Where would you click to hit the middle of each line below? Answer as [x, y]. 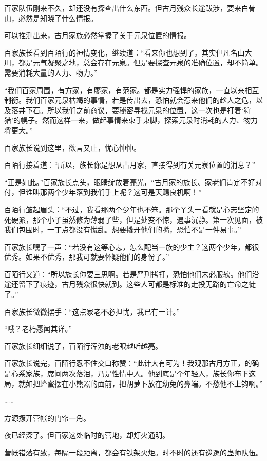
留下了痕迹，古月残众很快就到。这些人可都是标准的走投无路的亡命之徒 [137, 284]
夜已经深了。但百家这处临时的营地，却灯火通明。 [87, 435]
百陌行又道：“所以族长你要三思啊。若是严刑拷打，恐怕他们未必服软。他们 [128, 274]
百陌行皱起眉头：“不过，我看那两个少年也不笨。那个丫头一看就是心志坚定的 [132, 209]
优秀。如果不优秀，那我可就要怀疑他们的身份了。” [87, 257]
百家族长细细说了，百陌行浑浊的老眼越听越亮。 [83, 346]
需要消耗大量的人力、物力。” [51, 72]
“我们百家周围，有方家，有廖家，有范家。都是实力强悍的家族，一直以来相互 [132, 90]
